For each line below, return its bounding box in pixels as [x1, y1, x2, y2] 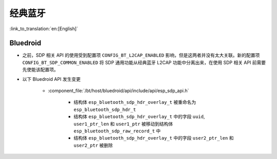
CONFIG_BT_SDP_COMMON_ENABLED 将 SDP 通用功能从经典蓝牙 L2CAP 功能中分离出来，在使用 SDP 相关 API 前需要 [22, 59, 266, 65]
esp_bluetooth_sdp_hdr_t [73, 106, 136, 112]
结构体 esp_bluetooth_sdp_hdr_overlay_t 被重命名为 [73, 99, 196, 105]
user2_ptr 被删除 [73, 142, 113, 148]
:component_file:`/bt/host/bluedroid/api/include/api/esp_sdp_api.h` [48, 87, 189, 94]
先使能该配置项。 [22, 66, 58, 73]
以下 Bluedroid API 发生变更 [22, 76, 81, 82]
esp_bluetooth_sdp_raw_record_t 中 [73, 128, 161, 134]
